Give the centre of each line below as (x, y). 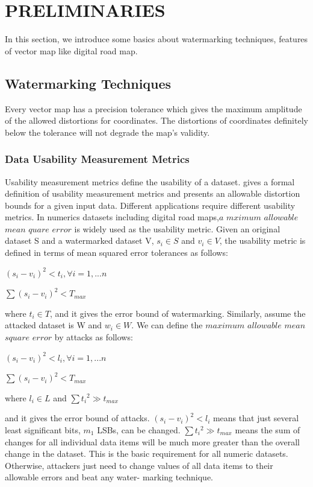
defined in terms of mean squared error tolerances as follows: (116, 253)
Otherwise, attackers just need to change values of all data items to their (139, 465)
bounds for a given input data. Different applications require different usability (150, 205)
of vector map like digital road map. (71, 50)
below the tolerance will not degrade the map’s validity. (107, 132)
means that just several (256, 418)
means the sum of (268, 430)
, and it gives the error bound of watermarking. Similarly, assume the (178, 313)
